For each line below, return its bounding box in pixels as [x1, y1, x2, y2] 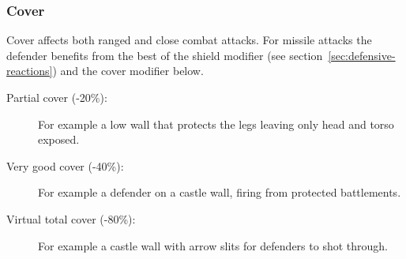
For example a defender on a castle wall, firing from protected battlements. [38, 184, 401, 201]
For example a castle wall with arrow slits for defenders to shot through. [38, 237, 388, 253]
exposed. [38, 131, 80, 148]
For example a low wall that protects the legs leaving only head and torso [38, 115, 394, 132]
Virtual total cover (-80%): [6, 210, 136, 227]
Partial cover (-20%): [6, 89, 107, 105]
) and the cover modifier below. [52, 62, 204, 79]
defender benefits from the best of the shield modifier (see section [6, 47, 323, 63]
